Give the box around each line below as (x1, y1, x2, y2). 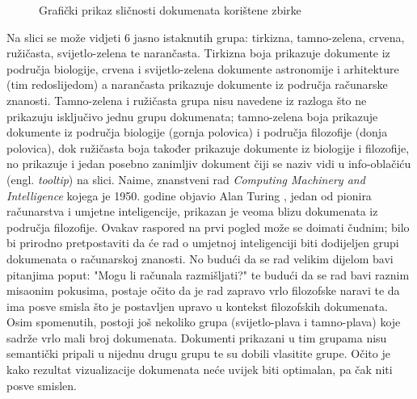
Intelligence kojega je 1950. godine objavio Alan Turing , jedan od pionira (6, 187, 372, 204)
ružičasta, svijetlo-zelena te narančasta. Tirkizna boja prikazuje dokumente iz (6, 44, 390, 61)
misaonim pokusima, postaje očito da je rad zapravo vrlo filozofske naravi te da (6, 282, 400, 299)
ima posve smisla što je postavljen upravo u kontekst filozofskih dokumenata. (6, 297, 388, 314)
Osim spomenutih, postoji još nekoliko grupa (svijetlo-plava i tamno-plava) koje (6, 313, 401, 330)
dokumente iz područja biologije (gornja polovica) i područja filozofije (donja (6, 124, 388, 141)
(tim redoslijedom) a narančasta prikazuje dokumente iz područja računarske (6, 76, 388, 93)
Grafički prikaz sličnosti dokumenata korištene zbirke (39, 2, 301, 18)
